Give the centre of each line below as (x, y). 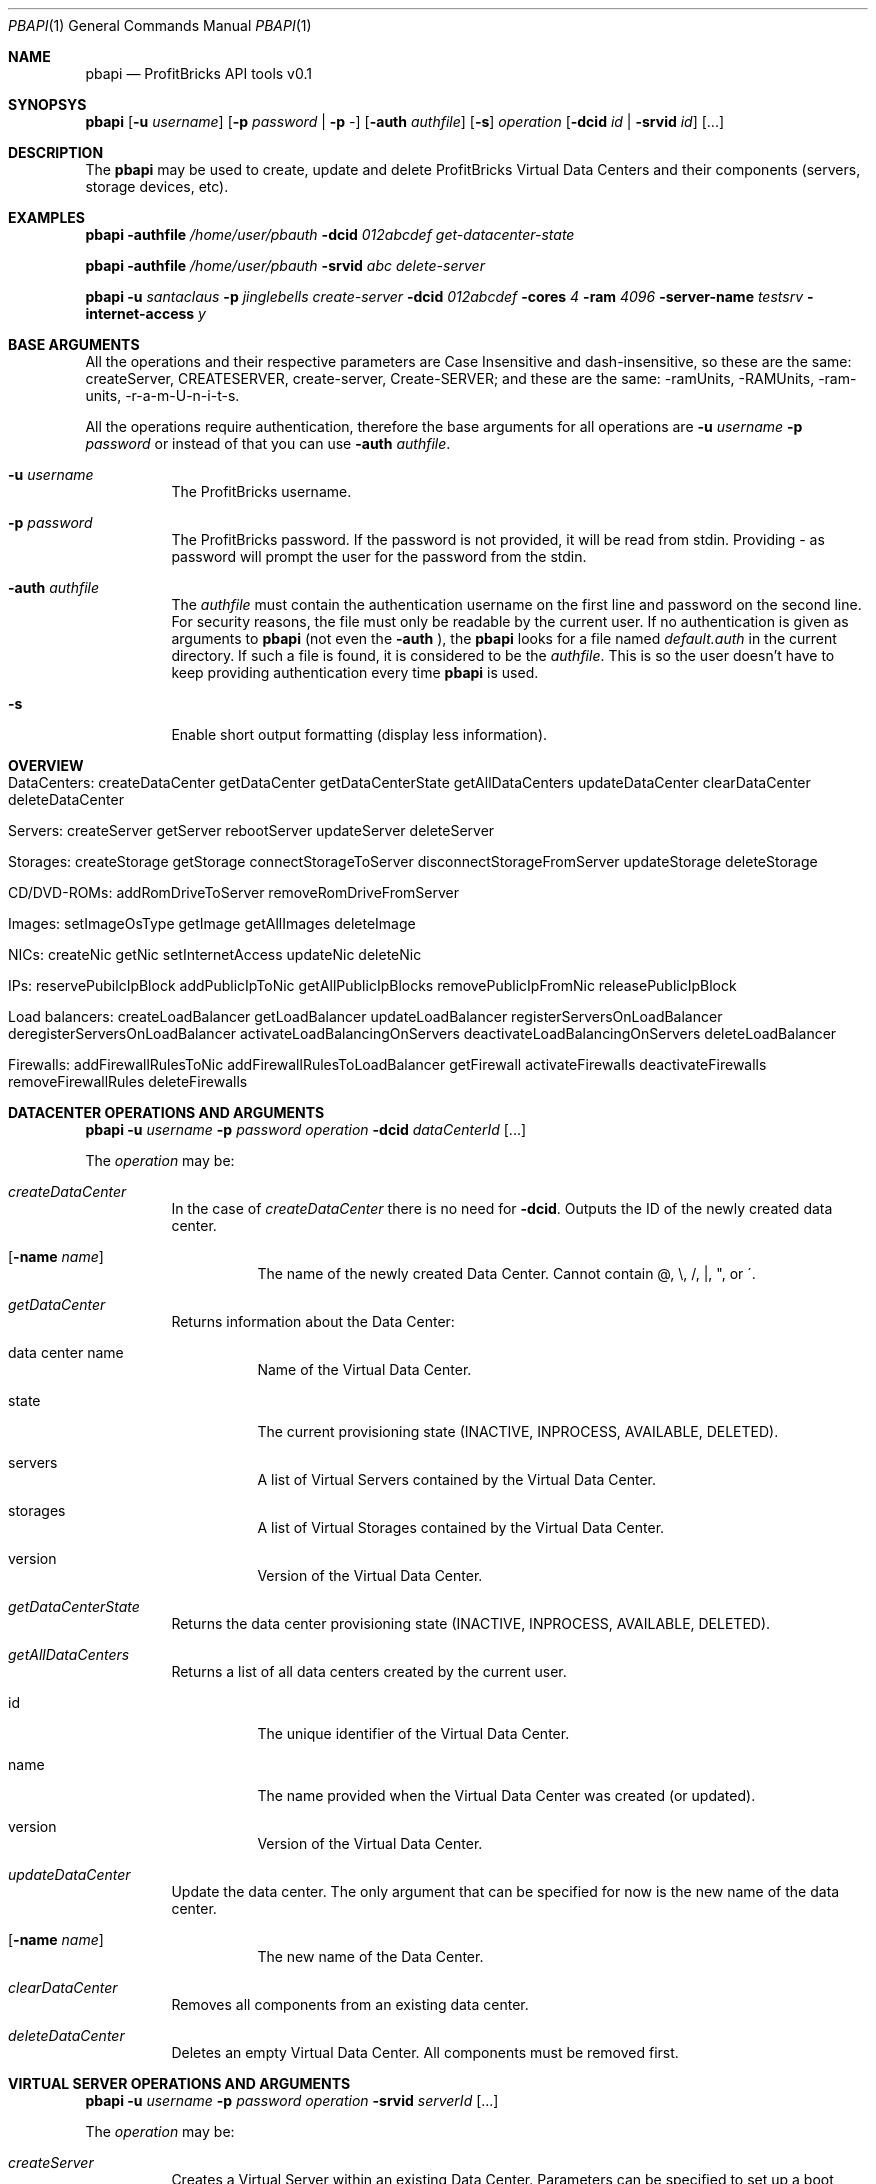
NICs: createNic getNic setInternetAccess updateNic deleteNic (215, 954)
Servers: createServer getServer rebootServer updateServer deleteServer (251, 830)
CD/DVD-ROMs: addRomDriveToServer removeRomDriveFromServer (234, 892)
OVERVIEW (46, 765)
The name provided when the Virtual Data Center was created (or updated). (506, 1795)
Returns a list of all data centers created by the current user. (369, 1671)
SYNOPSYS (47, 104)
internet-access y (145, 313)
